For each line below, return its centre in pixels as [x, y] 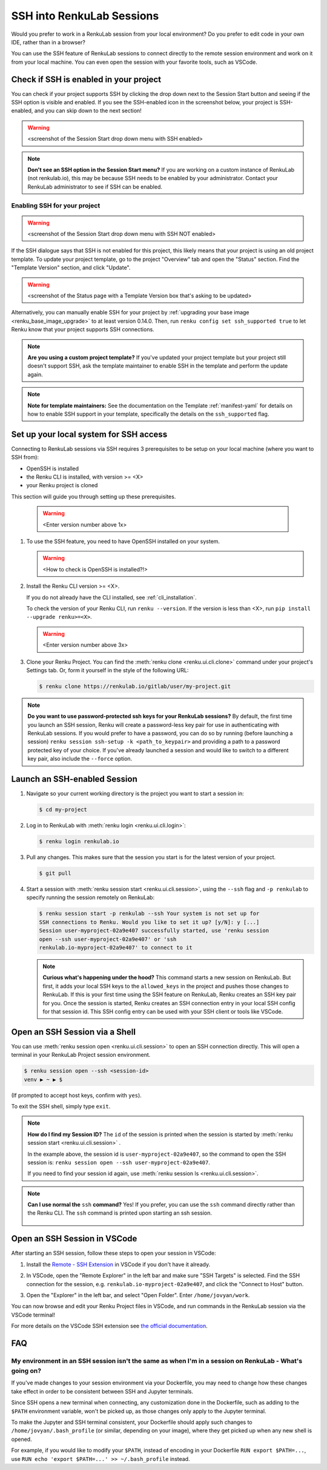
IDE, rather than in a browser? [48, 42]
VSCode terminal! [33, 1315]
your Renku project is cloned [62, 485]
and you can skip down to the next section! [88, 111]
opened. [22, 1439]
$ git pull [55, 873]
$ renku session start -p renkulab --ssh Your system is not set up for [149, 914]
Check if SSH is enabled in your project [86, 79]
